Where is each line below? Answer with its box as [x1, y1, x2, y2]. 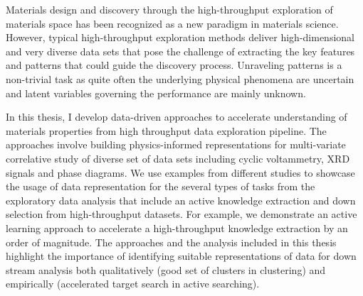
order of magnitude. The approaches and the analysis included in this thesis [6, 234, 337, 249]
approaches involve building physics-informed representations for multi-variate [6, 137, 346, 152]
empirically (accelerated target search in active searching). [6, 276, 260, 291]
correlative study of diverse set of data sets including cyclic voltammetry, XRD [6, 150, 350, 165]
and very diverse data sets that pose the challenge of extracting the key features [6, 43, 355, 58]
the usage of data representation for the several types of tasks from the [6, 179, 315, 194]
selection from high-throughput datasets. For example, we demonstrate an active [6, 207, 357, 221]
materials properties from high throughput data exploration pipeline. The [6, 123, 327, 138]
